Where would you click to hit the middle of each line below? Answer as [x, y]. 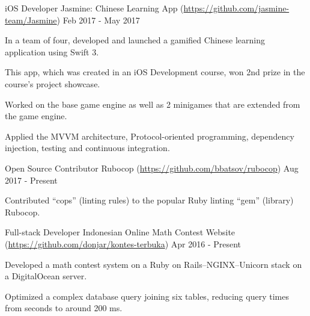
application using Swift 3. [52, 51]
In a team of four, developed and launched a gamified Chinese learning [135, 40]
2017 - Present [31, 180]
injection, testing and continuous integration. [87, 148]
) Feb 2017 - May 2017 [98, 20]
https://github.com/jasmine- [236, 8]
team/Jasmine [31, 20]
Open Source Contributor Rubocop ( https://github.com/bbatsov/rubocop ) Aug [152, 168]
